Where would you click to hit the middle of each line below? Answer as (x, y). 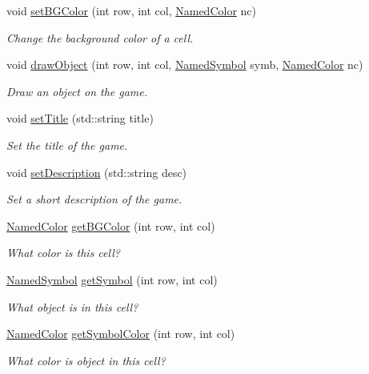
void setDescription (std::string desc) (97, 172)
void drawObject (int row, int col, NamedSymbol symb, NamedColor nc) (185, 64)
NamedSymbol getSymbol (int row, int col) (112, 279)
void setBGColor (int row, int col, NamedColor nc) (131, 10)
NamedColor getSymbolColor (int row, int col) (121, 334)
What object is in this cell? (72, 306)
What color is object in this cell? (86, 360)
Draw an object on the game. (77, 91)
